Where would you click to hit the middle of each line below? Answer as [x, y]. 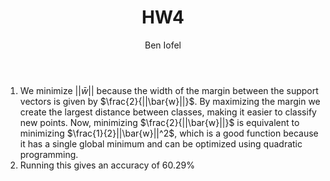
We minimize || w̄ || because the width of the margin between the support [169, 90]
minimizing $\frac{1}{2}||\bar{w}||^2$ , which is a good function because [169, 133]
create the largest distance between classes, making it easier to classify [168, 112]
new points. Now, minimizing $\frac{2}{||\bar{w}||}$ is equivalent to [159, 122]
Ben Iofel [163, 45]
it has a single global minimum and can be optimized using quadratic [161, 143]
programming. [49, 154]
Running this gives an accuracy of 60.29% [107, 165]
